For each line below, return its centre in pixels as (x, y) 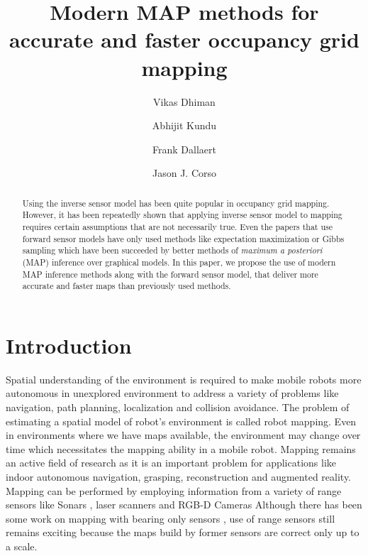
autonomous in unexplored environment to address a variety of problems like (172, 393)
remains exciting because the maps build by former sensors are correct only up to (183, 532)
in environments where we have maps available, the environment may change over (183, 435)
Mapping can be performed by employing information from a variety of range (174, 490)
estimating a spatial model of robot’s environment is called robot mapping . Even (181, 421)
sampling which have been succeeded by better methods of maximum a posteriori (172, 250)
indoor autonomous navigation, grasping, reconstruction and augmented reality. (179, 477)
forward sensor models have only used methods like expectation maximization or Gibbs (183, 238)
